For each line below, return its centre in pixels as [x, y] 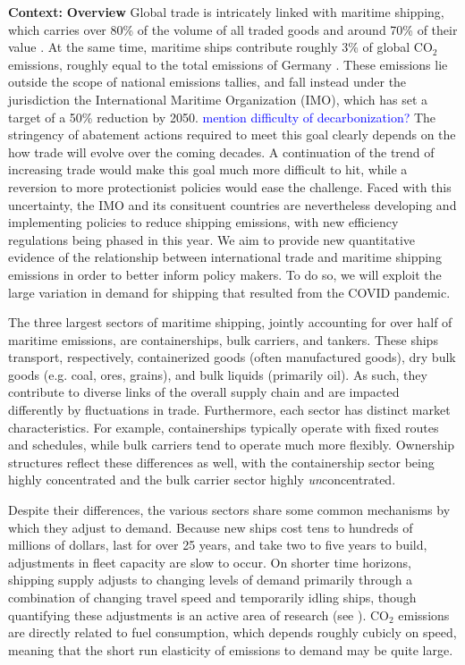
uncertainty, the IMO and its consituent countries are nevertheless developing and [232, 204]
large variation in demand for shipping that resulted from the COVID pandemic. [229, 292]
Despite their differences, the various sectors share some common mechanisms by [229, 510]
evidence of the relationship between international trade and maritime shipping [225, 257]
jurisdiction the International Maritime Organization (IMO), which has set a [218, 99]
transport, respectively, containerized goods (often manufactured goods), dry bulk [232, 357]
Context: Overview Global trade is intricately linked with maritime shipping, [226, 12]
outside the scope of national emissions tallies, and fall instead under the [207, 82]
